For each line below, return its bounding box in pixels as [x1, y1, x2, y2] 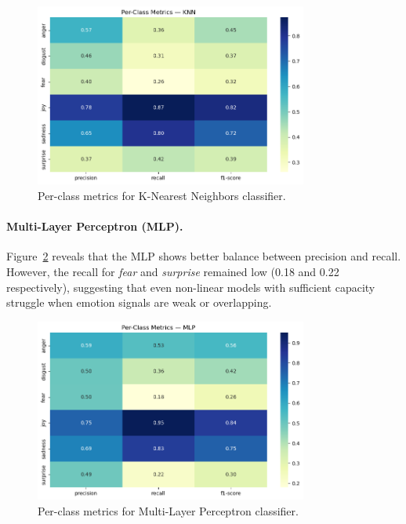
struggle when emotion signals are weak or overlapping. [6, 294, 272, 311]
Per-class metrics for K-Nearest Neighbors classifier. [38, 187, 286, 203]
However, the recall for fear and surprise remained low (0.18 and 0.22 [6, 263, 339, 279]
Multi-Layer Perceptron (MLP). [6, 218, 183, 235]
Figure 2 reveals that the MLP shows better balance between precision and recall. [6, 248, 401, 264]
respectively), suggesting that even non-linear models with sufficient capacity [6, 278, 375, 295]
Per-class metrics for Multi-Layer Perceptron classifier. [38, 502, 299, 519]
